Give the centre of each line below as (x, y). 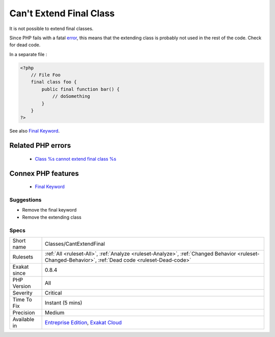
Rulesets (23, 256)
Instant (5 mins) (64, 302)
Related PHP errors (40, 146)
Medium (55, 313)
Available (23, 319)
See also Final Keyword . (35, 131)
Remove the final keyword (49, 210)
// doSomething (71, 96)
